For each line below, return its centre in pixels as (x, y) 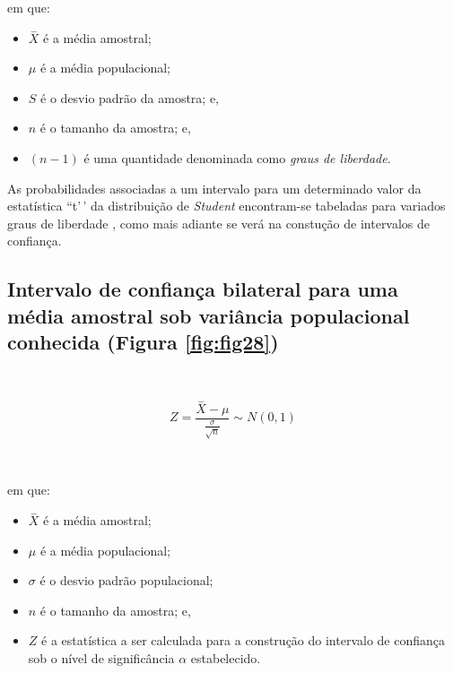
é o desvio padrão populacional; (126, 580)
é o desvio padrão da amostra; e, (130, 97)
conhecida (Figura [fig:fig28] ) (143, 342)
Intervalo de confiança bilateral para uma (203, 289)
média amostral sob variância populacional (209, 315)
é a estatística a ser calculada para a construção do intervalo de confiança (243, 640)
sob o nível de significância (101, 657)
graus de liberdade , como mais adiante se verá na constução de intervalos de (219, 223)
